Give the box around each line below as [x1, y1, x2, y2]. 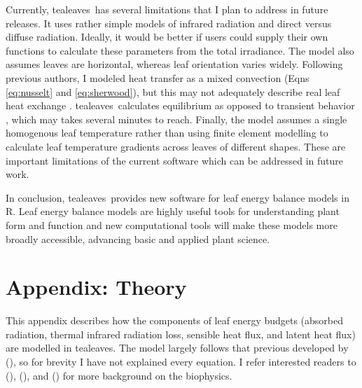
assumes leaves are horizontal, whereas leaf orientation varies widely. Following [6, 57, 343, 71]
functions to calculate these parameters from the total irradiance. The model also [6, 43, 354, 57]
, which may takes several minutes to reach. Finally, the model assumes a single [6, 111, 347, 126]
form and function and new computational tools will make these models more [6, 217, 337, 232]
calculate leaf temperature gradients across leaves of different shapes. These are [6, 139, 346, 153]
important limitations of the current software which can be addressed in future [6, 153, 344, 167]
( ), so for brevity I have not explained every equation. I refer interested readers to [6, 354, 356, 368]
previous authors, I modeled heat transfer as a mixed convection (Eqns [6, 70, 309, 85]
